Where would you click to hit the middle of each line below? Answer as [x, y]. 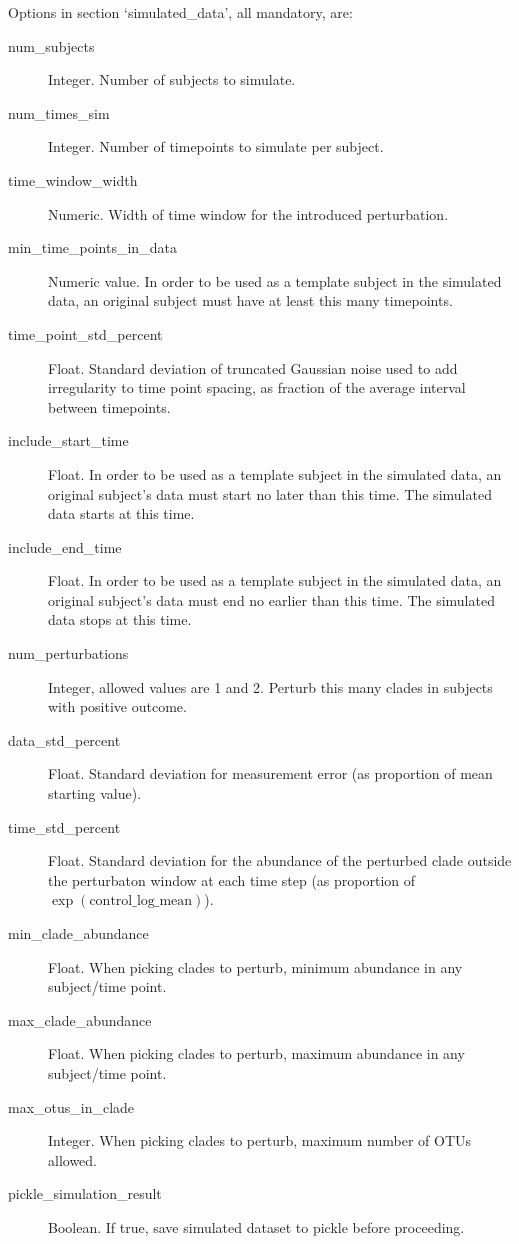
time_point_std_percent [85, 333]
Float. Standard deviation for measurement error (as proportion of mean [270, 773]
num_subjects [51, 45]
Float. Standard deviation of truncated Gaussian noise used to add [253, 367]
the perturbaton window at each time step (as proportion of [232, 879]
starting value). [95, 793]
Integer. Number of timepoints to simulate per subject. [216, 146]
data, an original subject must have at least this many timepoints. [250, 300]
